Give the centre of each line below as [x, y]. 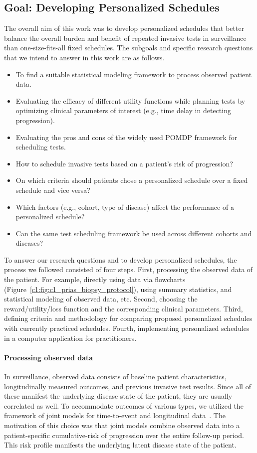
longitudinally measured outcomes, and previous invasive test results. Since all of [128, 386]
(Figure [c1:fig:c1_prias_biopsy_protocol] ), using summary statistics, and [118, 289]
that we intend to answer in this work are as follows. [84, 57]
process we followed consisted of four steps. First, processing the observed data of [128, 269]
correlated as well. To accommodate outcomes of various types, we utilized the [124, 405]
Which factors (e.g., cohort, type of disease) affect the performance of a [125, 207]
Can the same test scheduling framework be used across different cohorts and [134, 233]
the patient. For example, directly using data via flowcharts [95, 279]
